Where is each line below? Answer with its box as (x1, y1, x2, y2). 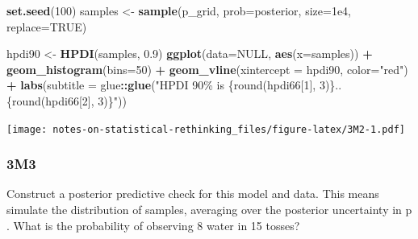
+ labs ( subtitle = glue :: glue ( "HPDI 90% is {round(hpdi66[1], (6, 76, 316, 93)
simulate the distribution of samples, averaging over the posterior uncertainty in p (6, 201, 412, 218)
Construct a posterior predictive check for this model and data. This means (6, 185, 379, 202)
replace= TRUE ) (6, 18, 87, 35)
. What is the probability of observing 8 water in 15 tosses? (6, 216, 300, 233)
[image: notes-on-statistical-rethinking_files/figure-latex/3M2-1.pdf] (6, 123, 405, 135)
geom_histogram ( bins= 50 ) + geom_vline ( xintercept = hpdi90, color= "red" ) (6, 60, 408, 77)
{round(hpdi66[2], (6, 92, 94, 109)
